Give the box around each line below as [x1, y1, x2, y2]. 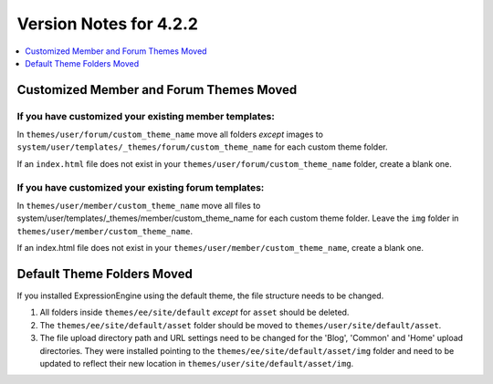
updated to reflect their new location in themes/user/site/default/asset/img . [39, 358, 354, 369]
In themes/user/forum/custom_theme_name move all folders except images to [16, 129, 324, 140]
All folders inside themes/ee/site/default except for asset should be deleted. [39, 306, 350, 318]
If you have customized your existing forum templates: [16, 181, 265, 193]
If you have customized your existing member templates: [16, 109, 276, 122]
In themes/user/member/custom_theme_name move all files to [16, 201, 261, 212]
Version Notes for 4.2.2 [16, 14, 198, 34]
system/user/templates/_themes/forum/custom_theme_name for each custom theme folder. [16, 141, 388, 152]
